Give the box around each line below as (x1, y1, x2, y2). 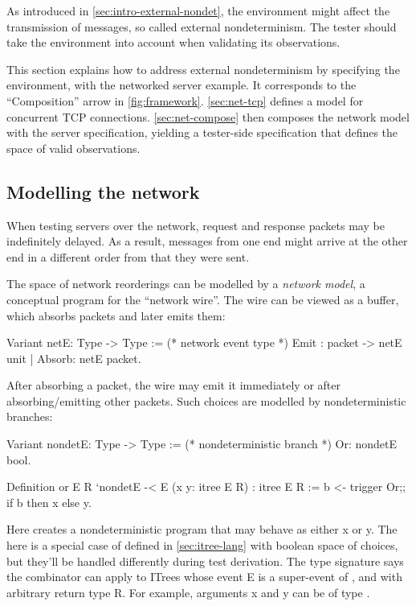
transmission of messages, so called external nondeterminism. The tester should (6, 18, 397, 35)
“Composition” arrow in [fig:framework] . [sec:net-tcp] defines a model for (6, 92, 364, 109)
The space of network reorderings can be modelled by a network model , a (6, 275, 365, 292)
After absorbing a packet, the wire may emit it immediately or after (6, 377, 341, 394)
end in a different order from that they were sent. (6, 248, 250, 265)
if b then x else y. (6, 493, 92, 510)
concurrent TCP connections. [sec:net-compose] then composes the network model (6, 108, 410, 125)
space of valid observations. (6, 139, 141, 156)
